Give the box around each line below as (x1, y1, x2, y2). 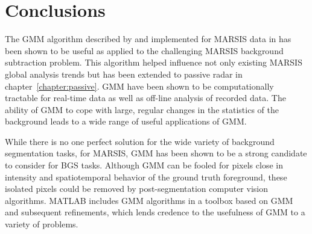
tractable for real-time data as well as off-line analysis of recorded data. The (5, 91, 286, 104)
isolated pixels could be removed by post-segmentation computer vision (5, 182, 269, 195)
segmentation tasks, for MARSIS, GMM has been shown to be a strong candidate (5, 147, 307, 159)
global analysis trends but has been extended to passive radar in (5, 67, 243, 80)
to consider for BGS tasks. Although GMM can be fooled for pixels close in (5, 159, 283, 171)
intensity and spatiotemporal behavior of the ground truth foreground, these (5, 170, 287, 183)
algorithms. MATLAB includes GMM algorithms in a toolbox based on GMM (5, 194, 293, 206)
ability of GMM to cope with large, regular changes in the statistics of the (5, 103, 279, 115)
